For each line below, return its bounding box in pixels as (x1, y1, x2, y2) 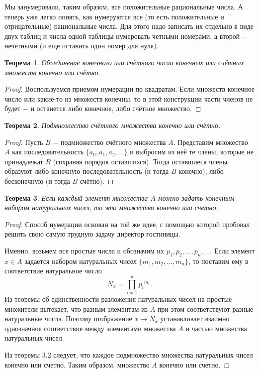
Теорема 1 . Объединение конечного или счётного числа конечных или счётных (4, 57, 244, 67)
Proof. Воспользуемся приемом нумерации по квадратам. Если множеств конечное (4, 84, 255, 94)
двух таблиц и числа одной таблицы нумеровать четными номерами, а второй (4, 30, 240, 41)
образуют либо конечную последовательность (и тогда (4, 166, 169, 176)
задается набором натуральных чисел (24, 255, 137, 266)
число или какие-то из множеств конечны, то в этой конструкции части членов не (4, 93, 253, 104)
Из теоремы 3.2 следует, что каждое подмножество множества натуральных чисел (4, 349, 253, 360)
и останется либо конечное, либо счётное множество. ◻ (30, 103, 201, 114)
